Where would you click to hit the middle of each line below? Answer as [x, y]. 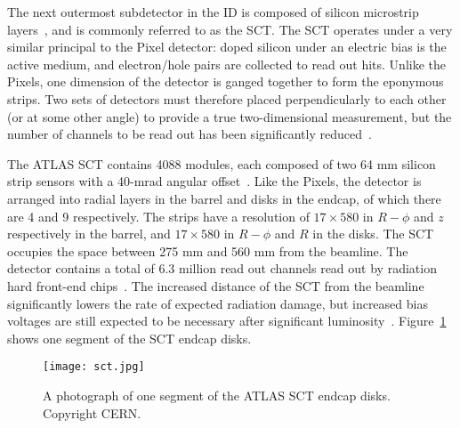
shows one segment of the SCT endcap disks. [129, 338]
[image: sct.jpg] [94, 367]
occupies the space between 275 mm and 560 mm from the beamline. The [208, 250]
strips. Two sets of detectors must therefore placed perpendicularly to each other [227, 98]
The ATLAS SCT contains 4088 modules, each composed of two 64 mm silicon [222, 163]
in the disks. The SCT [373, 234]
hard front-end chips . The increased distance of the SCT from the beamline [216, 285]
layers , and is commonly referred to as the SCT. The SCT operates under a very [230, 29]
